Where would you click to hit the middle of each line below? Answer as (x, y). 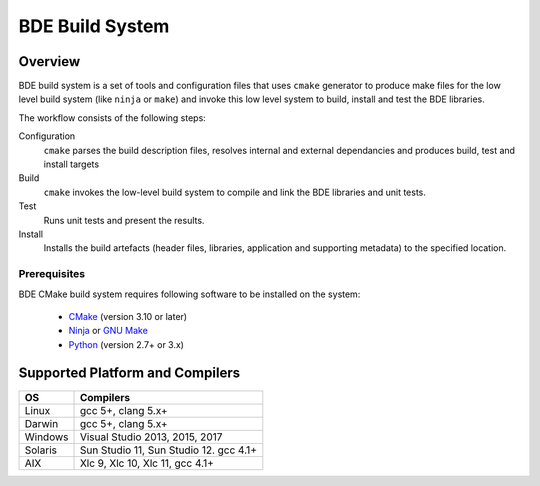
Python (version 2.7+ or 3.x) (126, 344)
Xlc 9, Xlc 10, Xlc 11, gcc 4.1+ (146, 463)
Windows (46, 437)
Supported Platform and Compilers (129, 373)
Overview (49, 61)
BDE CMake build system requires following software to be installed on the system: (189, 294)
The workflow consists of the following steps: (112, 117)
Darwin (41, 423)
